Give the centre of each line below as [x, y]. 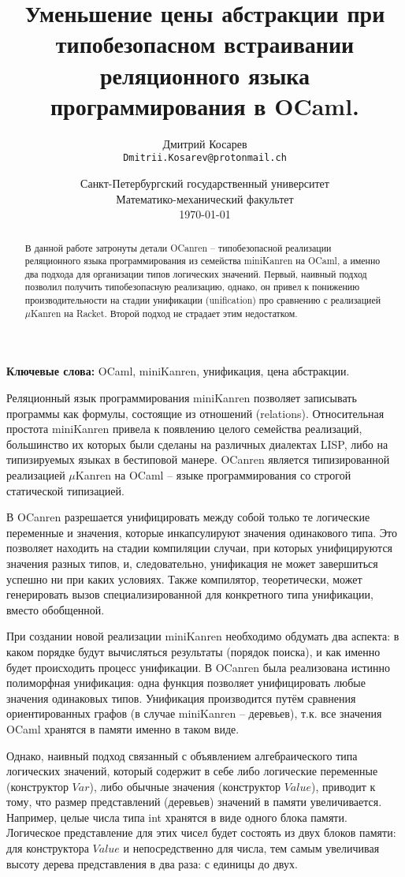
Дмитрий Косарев [205, 143]
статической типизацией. [65, 490]
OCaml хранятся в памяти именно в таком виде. [123, 728]
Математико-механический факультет [205, 198]
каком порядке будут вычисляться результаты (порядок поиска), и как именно [193, 651]
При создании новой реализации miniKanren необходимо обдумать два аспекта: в [203, 636]
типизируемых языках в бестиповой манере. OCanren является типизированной [198, 459]
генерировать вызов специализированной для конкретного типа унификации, [190, 594]
